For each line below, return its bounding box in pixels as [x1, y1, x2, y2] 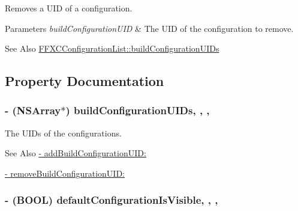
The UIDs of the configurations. [5, 126, 122, 139]
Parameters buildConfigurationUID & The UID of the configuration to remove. [5, 22, 294, 34]
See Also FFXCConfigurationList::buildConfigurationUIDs [5, 42, 219, 55]
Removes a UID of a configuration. [5, 2, 133, 14]
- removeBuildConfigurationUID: [5, 167, 125, 179]
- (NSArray [5, 103, 61, 118]
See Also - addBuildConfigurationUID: [5, 147, 146, 159]
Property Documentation [5, 72, 164, 90]
